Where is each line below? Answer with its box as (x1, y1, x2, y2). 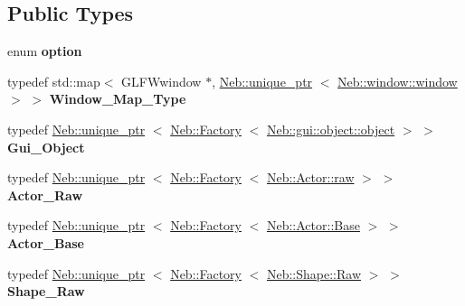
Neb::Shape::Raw (266, 264, 362, 283)
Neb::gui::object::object (266, 119, 395, 138)
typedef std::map (7, 71, 100, 90)
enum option (7, 42, 82, 60)
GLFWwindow (121, 71, 202, 90)
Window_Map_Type (49, 89, 186, 108)
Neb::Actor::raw (266, 168, 355, 187)
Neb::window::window (337, 71, 458, 90)
